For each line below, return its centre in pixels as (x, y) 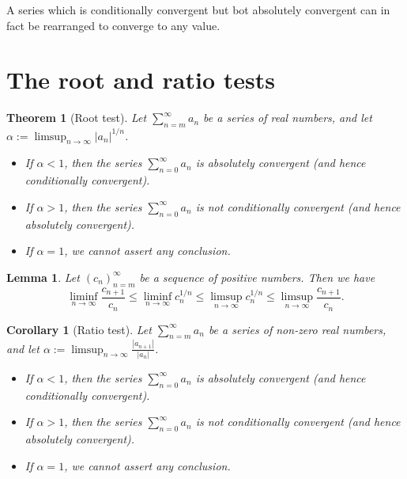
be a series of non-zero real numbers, (297, 329)
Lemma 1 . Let (43, 277)
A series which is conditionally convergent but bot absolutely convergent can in (198, 10)
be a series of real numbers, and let (288, 118)
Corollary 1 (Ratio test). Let (79, 329)
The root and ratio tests (141, 80)
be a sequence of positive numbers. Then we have (257, 277)
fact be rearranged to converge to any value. (113, 25)
